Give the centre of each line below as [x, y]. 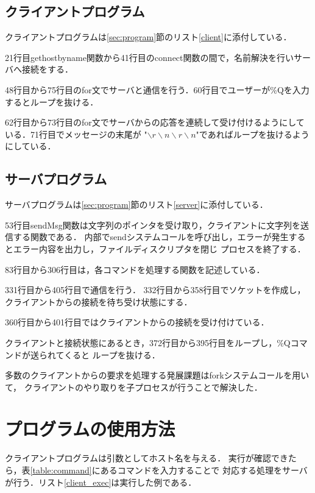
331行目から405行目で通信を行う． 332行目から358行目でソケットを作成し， [155, 290]
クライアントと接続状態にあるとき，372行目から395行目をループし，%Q [148, 342]
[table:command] [61, 470]
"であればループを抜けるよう [253, 134]
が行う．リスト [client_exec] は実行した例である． [101, 482]
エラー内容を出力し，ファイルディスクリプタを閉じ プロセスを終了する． [159, 248]
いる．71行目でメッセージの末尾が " [76, 134]
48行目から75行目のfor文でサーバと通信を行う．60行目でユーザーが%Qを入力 [157, 89]
